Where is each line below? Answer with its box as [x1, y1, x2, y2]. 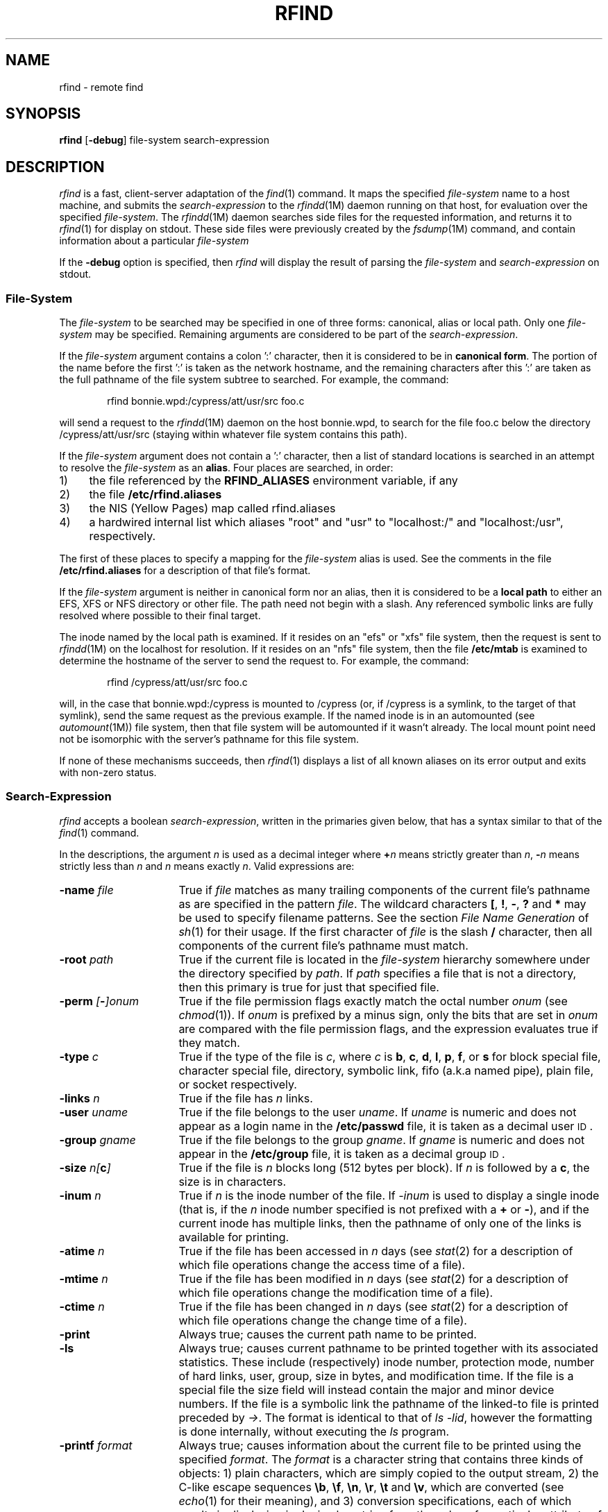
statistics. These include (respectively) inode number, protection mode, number [178, 1354, 595, 1369]
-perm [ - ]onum [59, 993, 139, 1008]
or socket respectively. [178, 1077, 297, 1091]
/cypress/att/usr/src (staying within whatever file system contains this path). [59, 428, 407, 441]
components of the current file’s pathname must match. [178, 938, 468, 952]
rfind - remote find [59, 81, 144, 93]
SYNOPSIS [6, 105, 81, 123]
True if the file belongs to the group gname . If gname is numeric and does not [178, 1132, 585, 1147]
